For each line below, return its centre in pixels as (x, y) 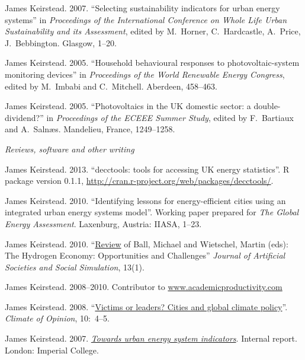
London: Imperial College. (52, 350)
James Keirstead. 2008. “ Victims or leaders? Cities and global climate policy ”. (146, 306)
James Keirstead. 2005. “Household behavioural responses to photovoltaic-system (152, 63)
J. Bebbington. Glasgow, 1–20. (61, 42)
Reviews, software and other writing (70, 149)
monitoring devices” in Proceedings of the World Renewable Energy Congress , (145, 74)
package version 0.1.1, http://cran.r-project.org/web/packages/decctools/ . (139, 181)
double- (267, 106)
